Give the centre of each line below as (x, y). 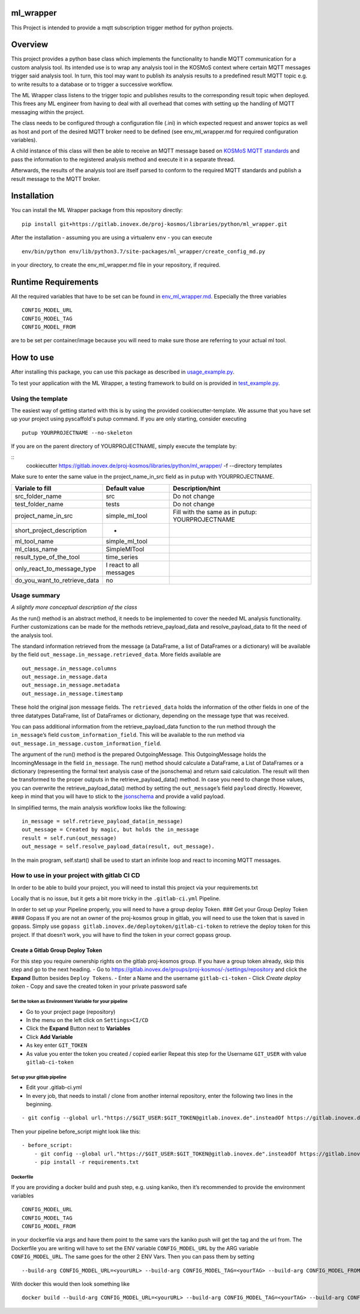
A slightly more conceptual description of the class (74, 607)
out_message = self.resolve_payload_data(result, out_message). (118, 846)
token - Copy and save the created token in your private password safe (99, 986)
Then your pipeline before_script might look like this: (76, 1131)
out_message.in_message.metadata (71, 685)
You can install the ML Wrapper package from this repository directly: (97, 210)
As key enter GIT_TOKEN (57, 1046)
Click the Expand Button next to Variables (78, 1028)
